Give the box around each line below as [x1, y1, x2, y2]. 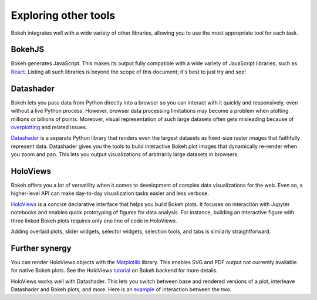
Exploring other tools [11, 9, 116, 22]
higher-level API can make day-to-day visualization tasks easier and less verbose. [11, 190, 210, 197]
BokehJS [11, 45, 45, 55]
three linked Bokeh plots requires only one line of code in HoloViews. [11, 217, 177, 224]
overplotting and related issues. [11, 123, 87, 130]
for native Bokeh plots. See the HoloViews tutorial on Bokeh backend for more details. [11, 267, 218, 274]
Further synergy [11, 243, 72, 253]
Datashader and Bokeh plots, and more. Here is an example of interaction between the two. [11, 286, 232, 293]
